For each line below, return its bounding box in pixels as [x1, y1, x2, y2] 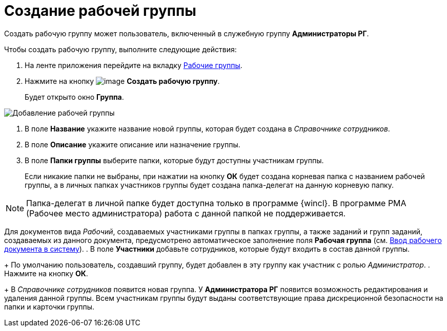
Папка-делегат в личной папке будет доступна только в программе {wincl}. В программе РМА [26, 197, 407, 208]
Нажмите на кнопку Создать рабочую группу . [25, 76, 220, 85]
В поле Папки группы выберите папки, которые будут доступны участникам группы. [25, 156, 324, 165]
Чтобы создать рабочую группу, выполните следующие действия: [4, 45, 237, 54]
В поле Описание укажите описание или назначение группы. [25, 140, 240, 149]
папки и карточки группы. [4, 302, 95, 311]
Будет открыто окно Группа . [25, 92, 124, 101]
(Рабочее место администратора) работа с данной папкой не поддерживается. [26, 208, 346, 218]
